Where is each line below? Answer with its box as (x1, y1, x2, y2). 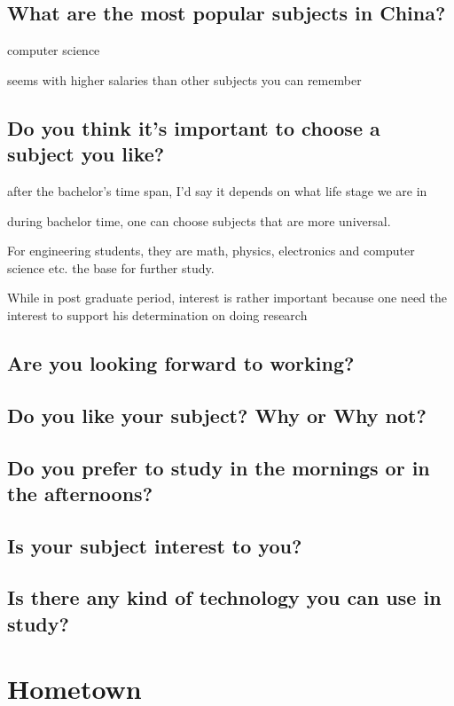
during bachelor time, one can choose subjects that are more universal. (7, 211, 391, 230)
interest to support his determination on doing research (7, 305, 308, 324)
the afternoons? (7, 479, 153, 506)
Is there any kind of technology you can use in (7, 584, 442, 611)
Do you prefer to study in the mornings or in (7, 453, 430, 481)
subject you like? (7, 140, 165, 168)
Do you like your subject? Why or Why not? (7, 401, 427, 428)
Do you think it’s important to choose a (7, 114, 380, 141)
